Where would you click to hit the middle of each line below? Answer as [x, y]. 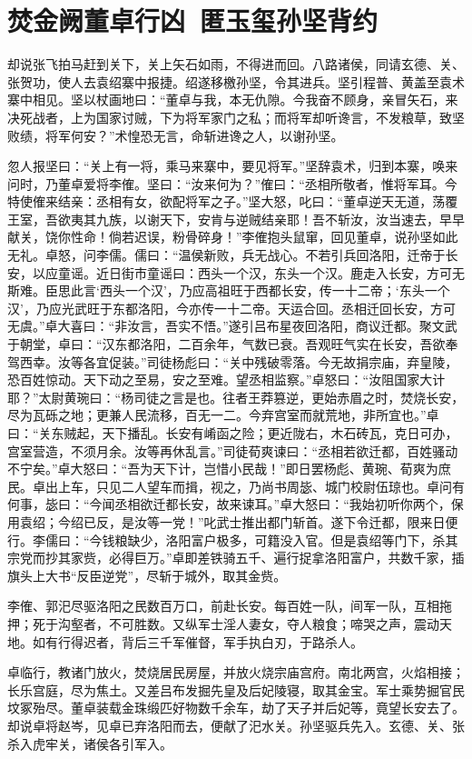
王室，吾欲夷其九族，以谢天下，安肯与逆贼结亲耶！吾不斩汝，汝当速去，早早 [236, 219]
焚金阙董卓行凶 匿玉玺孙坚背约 [193, 20]
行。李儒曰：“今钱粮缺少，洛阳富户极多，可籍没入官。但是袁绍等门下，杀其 [233, 539]
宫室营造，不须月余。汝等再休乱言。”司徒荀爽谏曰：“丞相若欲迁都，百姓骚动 [233, 450]
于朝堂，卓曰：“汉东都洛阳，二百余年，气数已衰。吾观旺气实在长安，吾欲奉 [233, 344]
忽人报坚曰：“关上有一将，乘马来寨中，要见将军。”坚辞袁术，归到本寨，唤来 [233, 166]
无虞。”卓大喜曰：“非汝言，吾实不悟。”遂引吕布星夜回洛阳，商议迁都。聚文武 [232, 326]
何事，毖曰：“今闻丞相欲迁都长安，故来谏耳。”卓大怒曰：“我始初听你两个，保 [236, 504]
